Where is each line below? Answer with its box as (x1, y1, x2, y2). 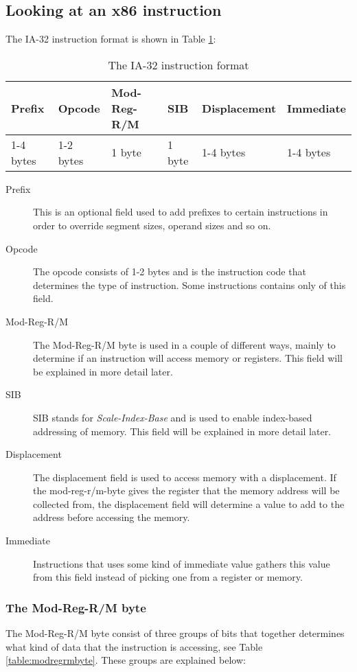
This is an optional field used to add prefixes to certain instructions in (33, 205, 328, 219)
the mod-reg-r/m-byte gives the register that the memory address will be (33, 483, 340, 498)
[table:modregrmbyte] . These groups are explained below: (5, 653, 246, 667)
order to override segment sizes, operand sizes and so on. (33, 218, 271, 232)
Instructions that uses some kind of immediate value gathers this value (33, 556, 330, 570)
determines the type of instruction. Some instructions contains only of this (33, 277, 346, 292)
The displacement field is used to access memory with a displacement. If (33, 470, 336, 484)
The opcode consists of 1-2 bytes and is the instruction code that (33, 264, 306, 279)
